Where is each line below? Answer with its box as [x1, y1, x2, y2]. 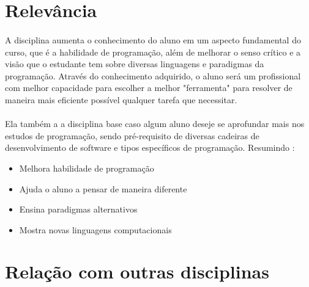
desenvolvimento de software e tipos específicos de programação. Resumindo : [5, 141, 295, 154]
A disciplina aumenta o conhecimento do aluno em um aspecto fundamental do [5, 33, 301, 46]
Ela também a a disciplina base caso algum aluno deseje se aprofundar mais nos [5, 117, 305, 130]
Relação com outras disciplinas [5, 259, 269, 284]
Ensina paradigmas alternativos [19, 203, 138, 216]
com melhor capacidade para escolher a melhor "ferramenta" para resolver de [5, 81, 292, 94]
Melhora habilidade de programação [19, 161, 154, 174]
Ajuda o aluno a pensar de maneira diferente [19, 182, 187, 195]
